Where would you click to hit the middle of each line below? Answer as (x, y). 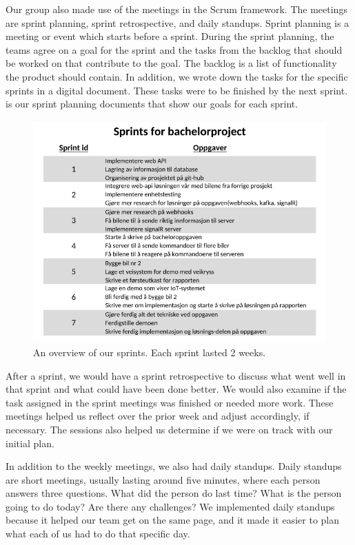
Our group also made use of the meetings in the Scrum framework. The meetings (176, 9)
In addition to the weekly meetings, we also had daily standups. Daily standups (174, 466)
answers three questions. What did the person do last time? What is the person (174, 493)
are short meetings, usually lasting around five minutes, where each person (163, 479)
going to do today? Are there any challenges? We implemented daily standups (170, 506)
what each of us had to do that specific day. (98, 534)
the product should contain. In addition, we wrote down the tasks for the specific (177, 76)
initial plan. (30, 443)
